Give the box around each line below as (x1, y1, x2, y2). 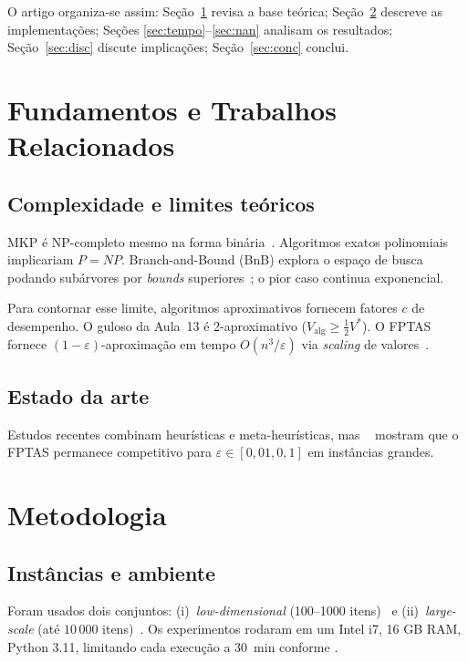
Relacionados (7, 127, 175, 164)
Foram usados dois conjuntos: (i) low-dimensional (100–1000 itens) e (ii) (7, 601, 420, 620)
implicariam (7, 250, 74, 269)
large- (425, 601, 456, 620)
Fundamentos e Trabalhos (7, 90, 337, 128)
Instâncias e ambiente (7, 558, 216, 586)
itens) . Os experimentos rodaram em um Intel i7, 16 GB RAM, (102, 618, 462, 637)
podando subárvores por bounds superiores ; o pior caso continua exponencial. (7, 267, 444, 286)
